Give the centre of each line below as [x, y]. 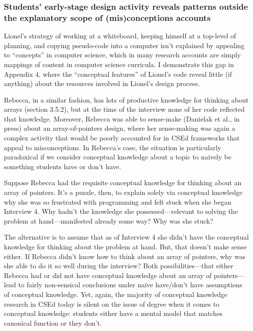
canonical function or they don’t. [53, 322]
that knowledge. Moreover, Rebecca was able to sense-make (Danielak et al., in [122, 118]
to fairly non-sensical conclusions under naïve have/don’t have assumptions [130, 285]
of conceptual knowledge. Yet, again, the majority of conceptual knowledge [116, 294]
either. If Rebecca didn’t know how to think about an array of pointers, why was [125, 256]
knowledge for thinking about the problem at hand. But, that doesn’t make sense [125, 247]
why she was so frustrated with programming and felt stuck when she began [118, 201]
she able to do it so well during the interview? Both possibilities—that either [119, 266]
